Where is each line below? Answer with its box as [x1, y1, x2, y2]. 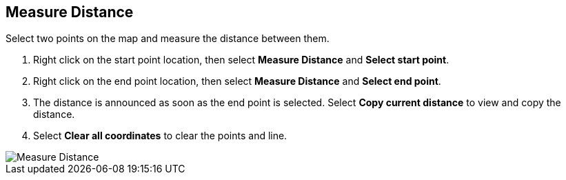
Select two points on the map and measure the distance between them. [6, 32, 330, 45]
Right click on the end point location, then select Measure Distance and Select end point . [33, 75, 441, 88]
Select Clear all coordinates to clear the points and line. [33, 130, 287, 142]
